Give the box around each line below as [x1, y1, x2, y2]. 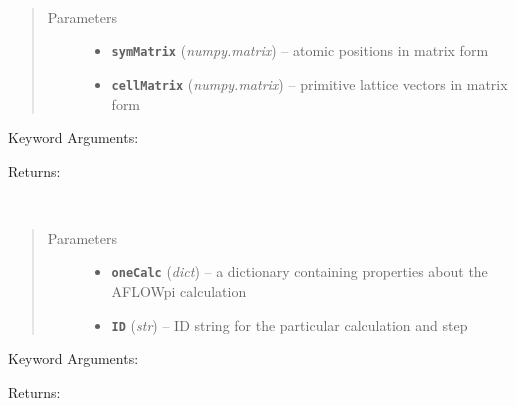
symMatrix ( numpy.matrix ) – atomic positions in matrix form [111, 40, 489, 61]
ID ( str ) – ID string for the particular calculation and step [111, 314, 468, 335]
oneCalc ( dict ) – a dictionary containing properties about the [111, 261, 488, 282]
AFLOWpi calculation [111, 281, 247, 302]
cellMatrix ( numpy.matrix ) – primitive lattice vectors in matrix [111, 73, 508, 94]
